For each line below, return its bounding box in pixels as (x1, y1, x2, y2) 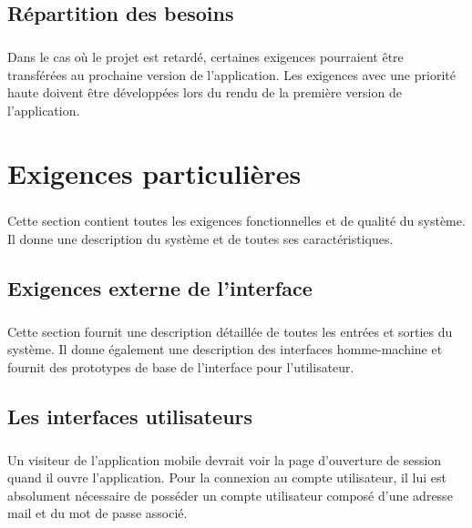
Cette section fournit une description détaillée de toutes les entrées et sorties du (7, 321, 453, 340)
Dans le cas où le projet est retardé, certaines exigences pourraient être (7, 47, 404, 66)
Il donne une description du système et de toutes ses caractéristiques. (7, 228, 394, 248)
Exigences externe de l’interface (7, 273, 313, 301)
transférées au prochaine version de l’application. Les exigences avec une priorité (7, 65, 456, 84)
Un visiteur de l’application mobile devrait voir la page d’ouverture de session (7, 450, 442, 469)
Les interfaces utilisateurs (7, 401, 253, 430)
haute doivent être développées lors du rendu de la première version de (7, 83, 402, 102)
